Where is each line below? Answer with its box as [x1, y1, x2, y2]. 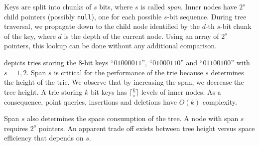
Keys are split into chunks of [4, 1, 92, 11]
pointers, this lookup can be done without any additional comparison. [4, 40, 217, 51]
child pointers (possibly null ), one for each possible [4, 11, 162, 21]
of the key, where [4, 30, 56, 41]
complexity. [202, 96, 237, 107]
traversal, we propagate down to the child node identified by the [4, 21, 200, 31]
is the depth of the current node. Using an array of [64, 30, 219, 41]
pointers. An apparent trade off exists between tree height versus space [38, 123, 255, 133]
